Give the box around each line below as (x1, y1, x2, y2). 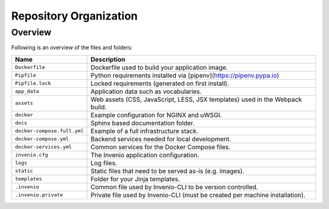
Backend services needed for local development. (90, 135, 232, 143)
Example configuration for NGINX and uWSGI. (90, 110, 222, 119)
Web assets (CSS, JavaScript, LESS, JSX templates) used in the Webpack (90, 95, 302, 104)
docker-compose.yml (15, 136, 69, 143)
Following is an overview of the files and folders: (11, 44, 133, 51)
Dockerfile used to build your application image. (90, 63, 228, 71)
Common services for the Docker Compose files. (90, 143, 231, 151)
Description (90, 55, 126, 63)
